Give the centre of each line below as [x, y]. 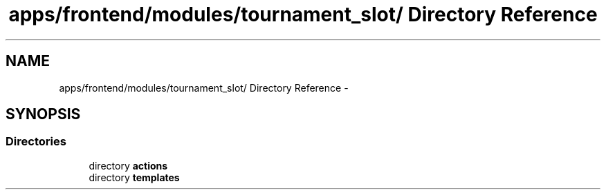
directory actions [128, 165]
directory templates [134, 177]
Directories [36, 142]
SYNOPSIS [43, 114]
